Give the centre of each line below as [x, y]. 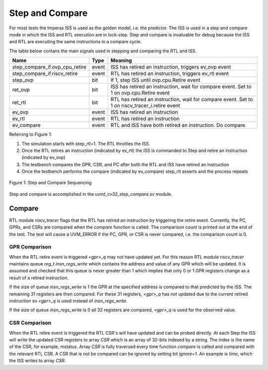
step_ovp [23, 80]
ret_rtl [19, 103]
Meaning [121, 61]
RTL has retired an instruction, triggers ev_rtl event [170, 74]
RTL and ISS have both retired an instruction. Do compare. [178, 125]
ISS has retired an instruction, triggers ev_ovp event [171, 67]
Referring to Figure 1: [31, 134]
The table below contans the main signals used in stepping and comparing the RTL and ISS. [103, 51]
